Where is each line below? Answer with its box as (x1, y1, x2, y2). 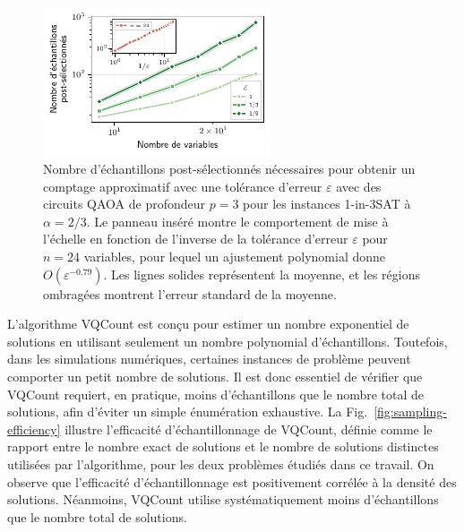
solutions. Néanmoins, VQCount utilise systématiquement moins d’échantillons (7, 490, 439, 509)
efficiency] (7, 419, 61, 438)
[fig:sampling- (374, 402, 447, 421)
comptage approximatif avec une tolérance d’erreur (43, 176, 322, 195)
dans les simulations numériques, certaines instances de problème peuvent (7, 349, 411, 368)
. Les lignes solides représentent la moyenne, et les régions (103, 264, 421, 283)
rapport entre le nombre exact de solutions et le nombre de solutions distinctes (7, 437, 439, 456)
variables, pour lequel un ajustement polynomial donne (83, 247, 386, 266)
